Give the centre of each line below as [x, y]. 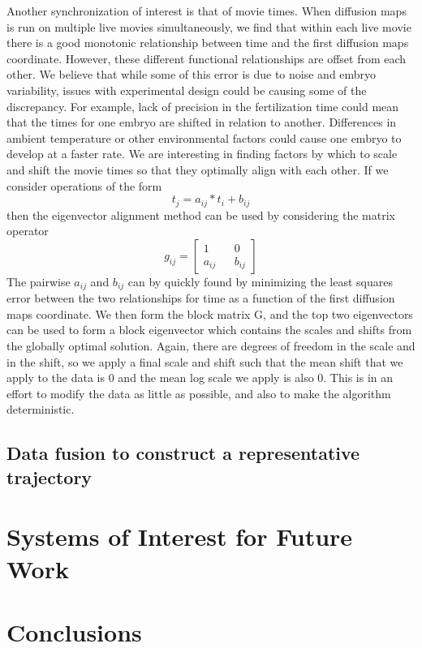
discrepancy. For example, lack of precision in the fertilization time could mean [203, 106]
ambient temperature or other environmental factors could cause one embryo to [204, 137]
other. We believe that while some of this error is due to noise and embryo [192, 74]
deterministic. [41, 409]
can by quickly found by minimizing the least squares [260, 281]
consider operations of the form [84, 185]
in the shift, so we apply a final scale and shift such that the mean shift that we [205, 361]
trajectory [50, 476]
